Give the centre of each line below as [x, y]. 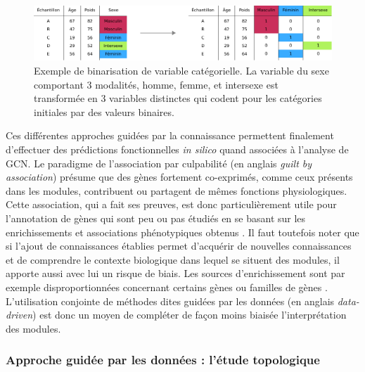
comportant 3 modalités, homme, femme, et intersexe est [156, 84]
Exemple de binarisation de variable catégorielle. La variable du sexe [181, 70]
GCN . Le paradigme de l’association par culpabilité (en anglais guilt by [159, 163]
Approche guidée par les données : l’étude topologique [163, 360]
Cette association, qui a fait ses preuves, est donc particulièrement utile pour [171, 204]
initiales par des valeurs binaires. [104, 111]
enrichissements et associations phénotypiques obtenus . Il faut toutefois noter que [182, 232]
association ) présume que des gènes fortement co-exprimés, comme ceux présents [179, 177]
